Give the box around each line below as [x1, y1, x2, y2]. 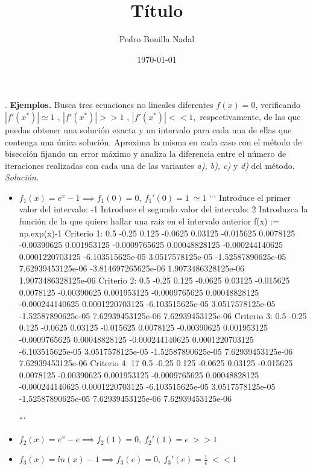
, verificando [255, 98, 301, 111]
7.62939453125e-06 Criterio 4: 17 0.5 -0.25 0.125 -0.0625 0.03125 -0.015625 [19, 357, 293, 369]
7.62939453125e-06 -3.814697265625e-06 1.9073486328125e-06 [19, 262, 245, 275]
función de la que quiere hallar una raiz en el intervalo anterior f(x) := [19, 215, 279, 227]
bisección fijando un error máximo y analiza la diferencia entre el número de [5, 147, 286, 160]
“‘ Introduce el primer [209, 191, 291, 203]
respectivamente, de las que [200, 110, 301, 122]
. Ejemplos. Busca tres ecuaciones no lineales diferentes [5, 98, 213, 111]
